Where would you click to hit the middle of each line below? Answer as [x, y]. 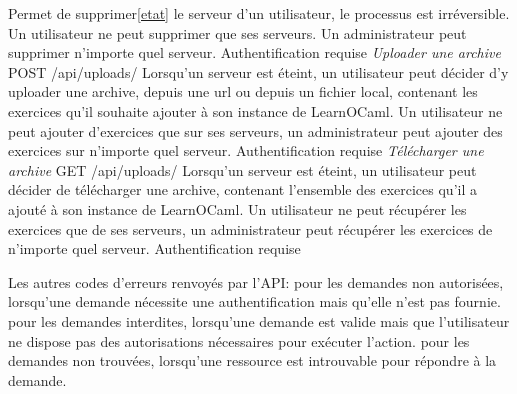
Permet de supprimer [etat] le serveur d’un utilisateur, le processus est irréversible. [259, 13]
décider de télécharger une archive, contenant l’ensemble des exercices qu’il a [242, 189]
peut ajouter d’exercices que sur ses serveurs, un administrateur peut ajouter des [255, 130]
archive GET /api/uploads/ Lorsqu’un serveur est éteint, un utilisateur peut [242, 169]
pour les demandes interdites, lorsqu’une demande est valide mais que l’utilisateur [259, 320]
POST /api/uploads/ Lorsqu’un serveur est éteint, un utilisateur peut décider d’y [258, 71]
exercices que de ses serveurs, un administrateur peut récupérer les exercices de [250, 228]
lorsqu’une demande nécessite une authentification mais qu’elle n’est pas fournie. [254, 301]
